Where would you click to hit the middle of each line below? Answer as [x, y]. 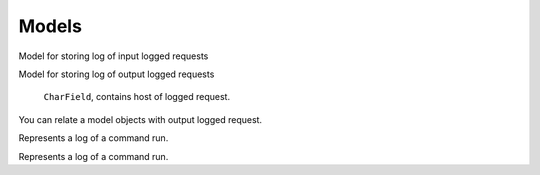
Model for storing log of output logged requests [116, 74]
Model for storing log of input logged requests [113, 56]
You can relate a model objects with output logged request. [140, 119]
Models [50, 26]
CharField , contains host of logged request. [136, 97]
